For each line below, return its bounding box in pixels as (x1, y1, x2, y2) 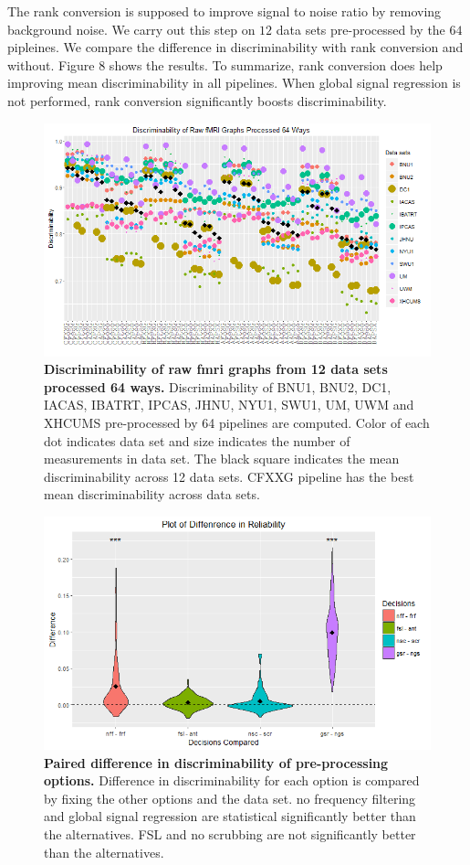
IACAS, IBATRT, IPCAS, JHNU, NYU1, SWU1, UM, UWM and (44, 395, 414, 414)
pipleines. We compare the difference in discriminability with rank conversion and (7, 37, 464, 57)
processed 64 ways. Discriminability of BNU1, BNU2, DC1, (44, 377, 392, 396)
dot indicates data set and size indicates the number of (44, 431, 350, 450)
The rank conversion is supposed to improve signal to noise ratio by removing (7, 2, 442, 20)
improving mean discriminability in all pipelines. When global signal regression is (7, 73, 461, 92)
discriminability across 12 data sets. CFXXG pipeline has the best (44, 466, 414, 486)
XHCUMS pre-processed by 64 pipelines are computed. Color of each (44, 413, 430, 432)
